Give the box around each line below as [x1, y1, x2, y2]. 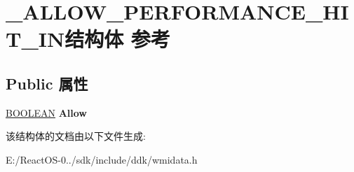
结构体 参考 [64, 24, 170, 53]
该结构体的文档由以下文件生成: [6, 129, 146, 143]
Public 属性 [6, 72, 88, 94]
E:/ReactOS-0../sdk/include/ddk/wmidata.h [6, 152, 198, 166]
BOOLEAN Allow [6, 105, 87, 120]
